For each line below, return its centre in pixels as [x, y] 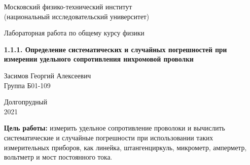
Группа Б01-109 [27, 85]
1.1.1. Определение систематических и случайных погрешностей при [116, 49]
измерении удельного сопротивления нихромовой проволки [99, 59]
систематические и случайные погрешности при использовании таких [108, 137]
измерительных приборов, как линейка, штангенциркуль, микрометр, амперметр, [125, 147]
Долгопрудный [26, 102]
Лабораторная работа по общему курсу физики [74, 33]
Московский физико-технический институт [68, 6]
